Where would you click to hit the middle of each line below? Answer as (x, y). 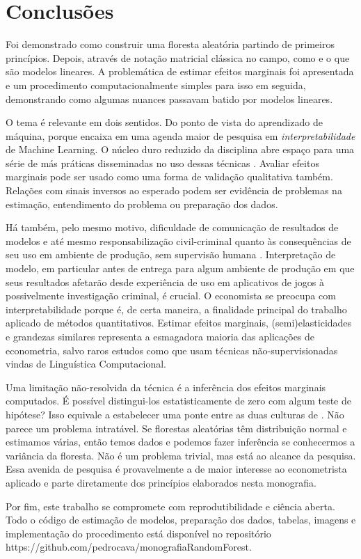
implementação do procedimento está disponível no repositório (138, 533)
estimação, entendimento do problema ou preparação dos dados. (142, 204)
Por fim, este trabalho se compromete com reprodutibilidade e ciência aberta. (170, 506)
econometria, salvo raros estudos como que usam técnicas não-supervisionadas (172, 350)
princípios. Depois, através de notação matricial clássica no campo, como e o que (178, 57)
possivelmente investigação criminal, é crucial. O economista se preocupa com (171, 296)
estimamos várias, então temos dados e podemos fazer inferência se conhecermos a (180, 442)
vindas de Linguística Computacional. (86, 364)
